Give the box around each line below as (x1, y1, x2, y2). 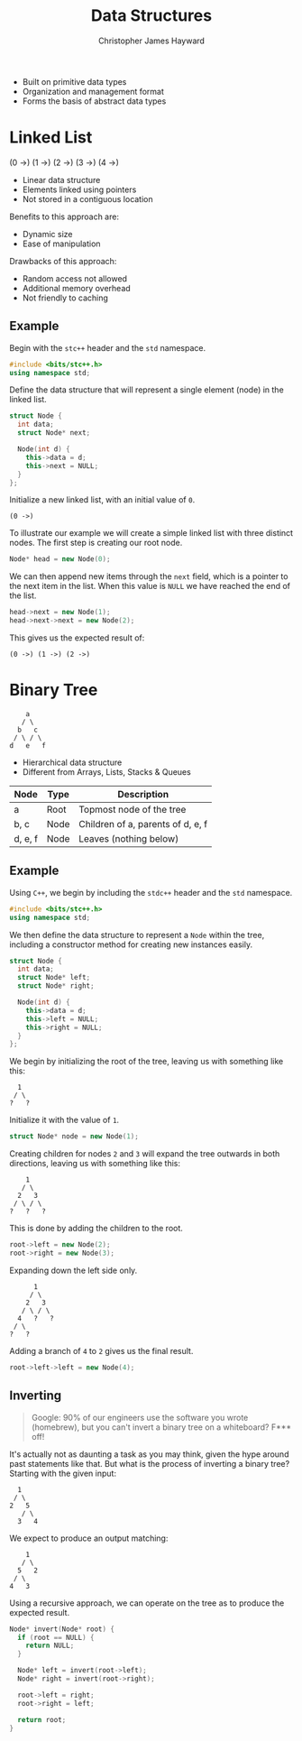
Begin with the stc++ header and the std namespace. (9, 342, 206, 353)
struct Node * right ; (17, 981, 95, 990)
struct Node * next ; (17, 428, 91, 438)
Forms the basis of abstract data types (22, 96, 167, 106)
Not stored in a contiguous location (22, 193, 153, 204)
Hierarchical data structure (22, 757, 123, 768)
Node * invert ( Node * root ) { (9, 1625, 115, 1634)
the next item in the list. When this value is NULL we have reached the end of (9, 581, 291, 592)
